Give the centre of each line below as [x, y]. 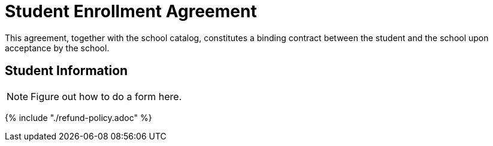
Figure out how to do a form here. [106, 96]
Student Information [66, 71]
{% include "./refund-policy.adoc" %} [78, 117]
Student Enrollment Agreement [131, 11]
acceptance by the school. [57, 48]
